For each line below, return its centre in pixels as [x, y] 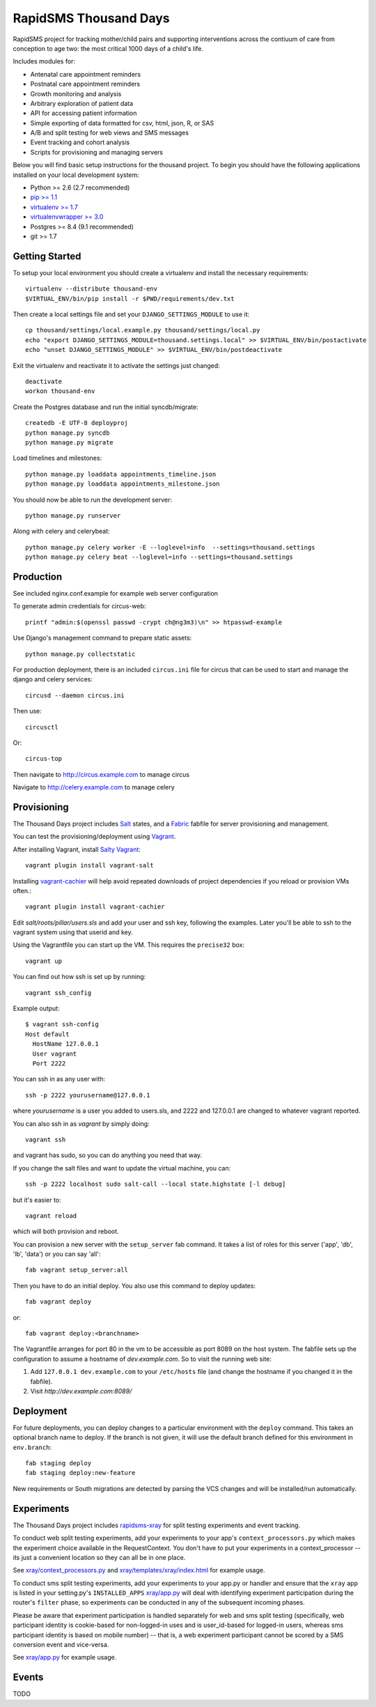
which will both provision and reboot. [66, 1231]
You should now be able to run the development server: [93, 500]
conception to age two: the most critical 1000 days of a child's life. [108, 48]
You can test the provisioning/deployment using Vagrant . [94, 837]
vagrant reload [51, 1215]
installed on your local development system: [76, 175]
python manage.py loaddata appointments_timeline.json [121, 474]
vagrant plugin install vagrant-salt [90, 865]
